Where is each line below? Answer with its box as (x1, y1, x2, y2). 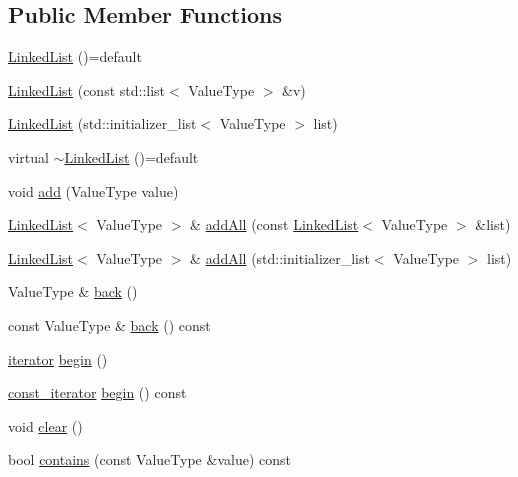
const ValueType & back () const (8, 314, 211, 335)
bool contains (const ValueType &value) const (8, 449, 291, 470)
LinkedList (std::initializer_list (8, 113, 197, 134)
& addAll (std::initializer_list (190, 247, 370, 268)
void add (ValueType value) (8, 180, 179, 201)
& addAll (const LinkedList (190, 214, 359, 235)
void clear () (8, 415, 83, 436)
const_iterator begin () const (8, 382, 187, 403)
